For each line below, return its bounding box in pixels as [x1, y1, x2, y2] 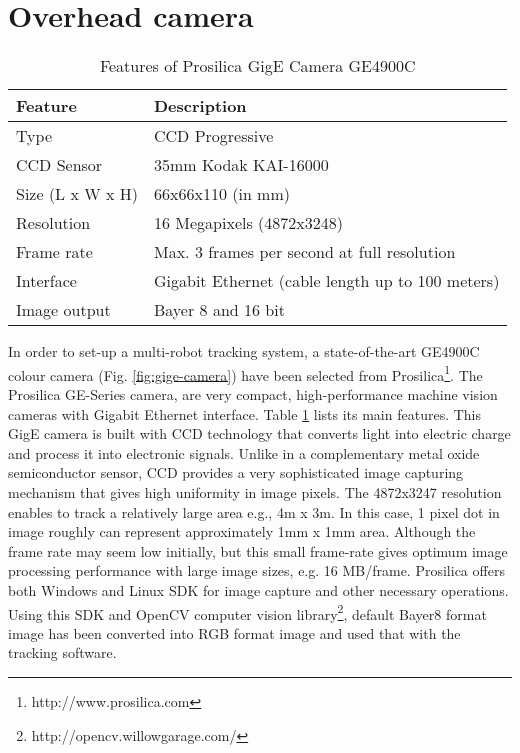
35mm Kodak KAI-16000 [153, 153, 329, 177]
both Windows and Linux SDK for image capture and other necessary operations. [8, 579, 509, 600]
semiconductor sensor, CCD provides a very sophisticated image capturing [8, 462, 464, 483]
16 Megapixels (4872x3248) [153, 211, 343, 235]
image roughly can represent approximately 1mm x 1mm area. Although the [8, 521, 476, 542]
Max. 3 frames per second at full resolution [153, 240, 456, 264]
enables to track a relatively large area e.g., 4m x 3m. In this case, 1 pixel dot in [8, 501, 500, 522]
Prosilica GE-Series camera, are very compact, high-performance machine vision [8, 383, 498, 404]
